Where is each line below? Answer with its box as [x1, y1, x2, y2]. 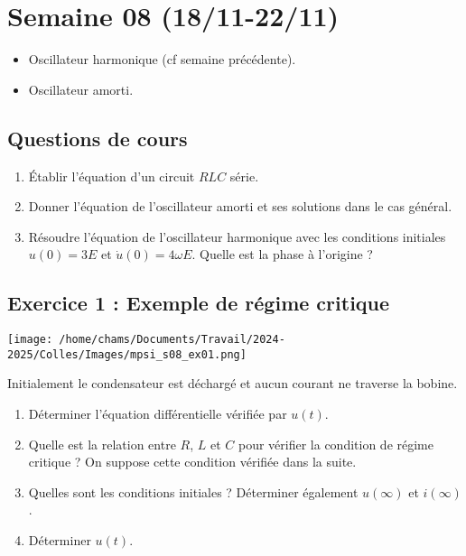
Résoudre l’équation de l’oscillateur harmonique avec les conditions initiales [28, 227, 446, 246]
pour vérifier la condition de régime [238, 434, 433, 453]
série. [229, 166, 259, 185]
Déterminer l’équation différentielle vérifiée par [28, 404, 287, 422]
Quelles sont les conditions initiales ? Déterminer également [28, 482, 359, 501]
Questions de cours [7, 124, 188, 152]
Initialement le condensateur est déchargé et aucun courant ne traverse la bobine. [7, 374, 458, 393]
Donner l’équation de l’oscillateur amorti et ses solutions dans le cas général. [28, 197, 452, 216]
